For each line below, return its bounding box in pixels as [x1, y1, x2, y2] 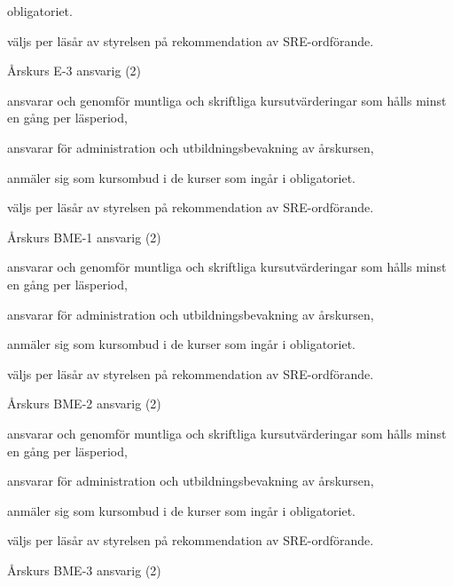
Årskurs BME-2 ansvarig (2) [7, 394, 161, 413]
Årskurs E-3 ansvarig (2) [7, 61, 142, 80]
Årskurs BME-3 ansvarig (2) [7, 560, 161, 579]
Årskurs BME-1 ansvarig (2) [7, 227, 161, 246]
